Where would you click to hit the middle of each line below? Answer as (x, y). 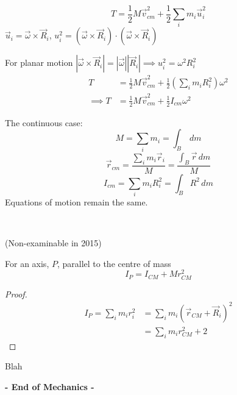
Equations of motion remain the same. (76, 202)
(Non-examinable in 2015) (53, 243)
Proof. (16, 294)
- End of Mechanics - (50, 386)
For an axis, (27, 263)
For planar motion (39, 62)
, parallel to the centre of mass (114, 263)
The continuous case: (44, 122)
